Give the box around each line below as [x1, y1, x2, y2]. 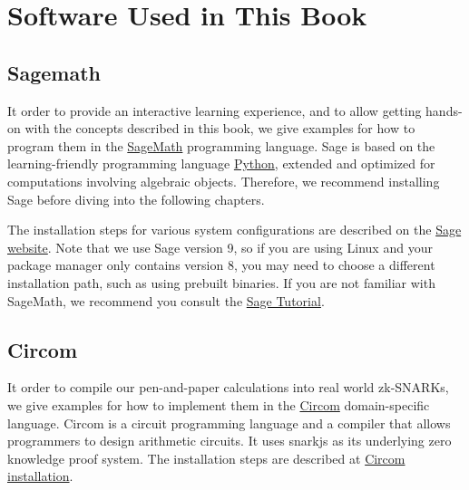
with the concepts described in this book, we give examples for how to [24, 119, 415, 138]
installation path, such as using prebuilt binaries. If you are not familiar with [7, 273, 435, 292]
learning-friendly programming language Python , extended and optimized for [7, 154, 435, 173]
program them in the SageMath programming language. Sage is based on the [7, 136, 435, 155]
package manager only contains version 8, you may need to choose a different [7, 255, 435, 274]
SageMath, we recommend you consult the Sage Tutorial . [7, 291, 325, 310]
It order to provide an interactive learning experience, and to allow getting [7, 101, 422, 120]
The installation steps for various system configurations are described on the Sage [7, 220, 462, 239]
